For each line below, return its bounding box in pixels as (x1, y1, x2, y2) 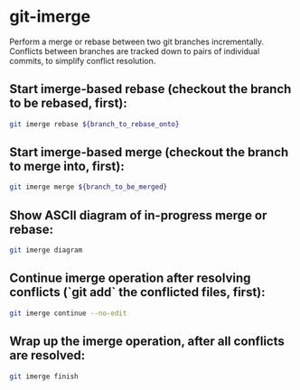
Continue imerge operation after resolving (9, 271, 251, 286)
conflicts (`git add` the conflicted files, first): (9, 284, 266, 300)
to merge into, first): (9, 159, 125, 174)
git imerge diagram (9, 246, 83, 255)
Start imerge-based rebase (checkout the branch (9, 81, 292, 97)
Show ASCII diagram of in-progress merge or (9, 208, 267, 223)
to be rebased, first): (9, 96, 128, 111)
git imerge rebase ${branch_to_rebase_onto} (9, 119, 180, 128)
